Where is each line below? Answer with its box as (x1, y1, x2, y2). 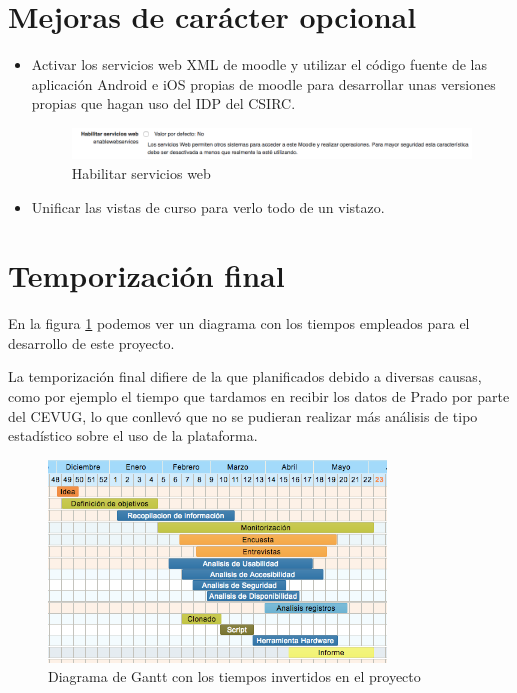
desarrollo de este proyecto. (8, 332, 175, 353)
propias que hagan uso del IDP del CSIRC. (31, 93, 296, 114)
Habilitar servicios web (71, 162, 211, 183)
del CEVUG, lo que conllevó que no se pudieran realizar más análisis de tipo (8, 405, 478, 426)
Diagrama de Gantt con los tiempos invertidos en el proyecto (48, 666, 421, 687)
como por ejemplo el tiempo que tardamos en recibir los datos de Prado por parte (8, 386, 510, 407)
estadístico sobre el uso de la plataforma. (8, 425, 258, 446)
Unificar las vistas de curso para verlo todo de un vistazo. (31, 196, 385, 217)
